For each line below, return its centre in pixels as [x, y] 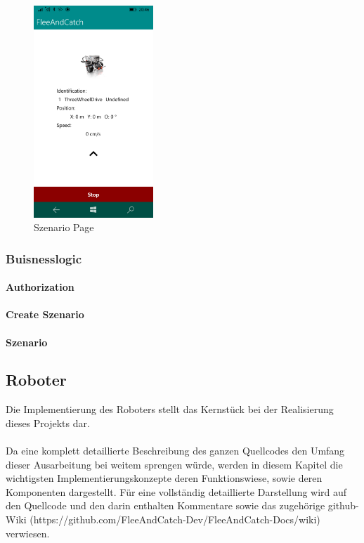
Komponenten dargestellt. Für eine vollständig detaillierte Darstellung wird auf [176, 491]
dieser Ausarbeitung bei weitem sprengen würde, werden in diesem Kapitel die [174, 464]
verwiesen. [28, 533]
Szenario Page [64, 227]
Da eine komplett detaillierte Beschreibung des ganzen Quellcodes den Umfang [175, 451]
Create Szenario [45, 314]
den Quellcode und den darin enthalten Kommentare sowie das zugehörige [165, 505]
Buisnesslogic [44, 258]
